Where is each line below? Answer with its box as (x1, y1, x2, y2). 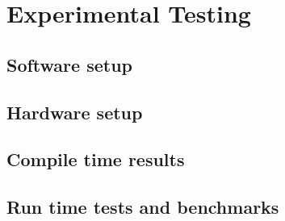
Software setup (6, 52, 132, 77)
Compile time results (6, 147, 185, 172)
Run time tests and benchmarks (6, 194, 279, 219)
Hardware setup (6, 99, 143, 124)
